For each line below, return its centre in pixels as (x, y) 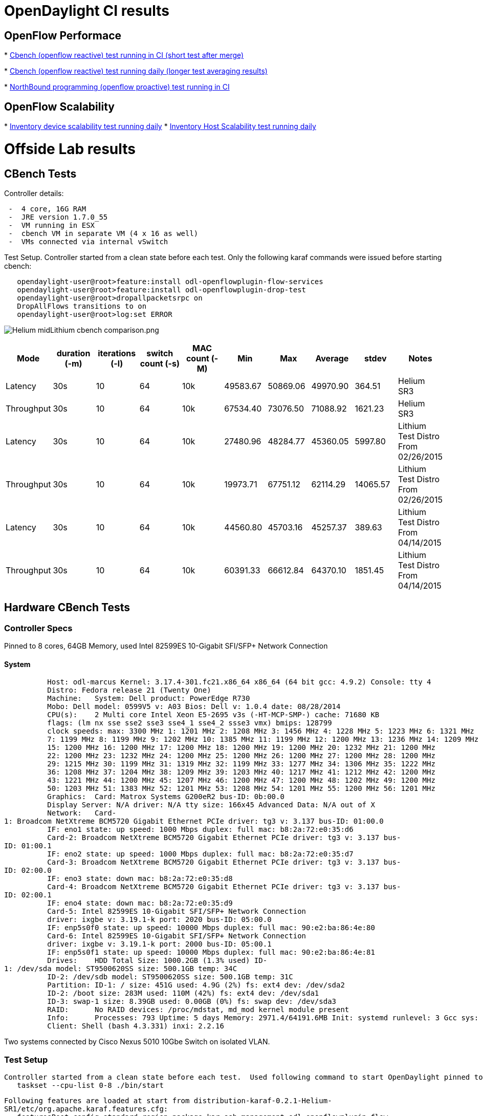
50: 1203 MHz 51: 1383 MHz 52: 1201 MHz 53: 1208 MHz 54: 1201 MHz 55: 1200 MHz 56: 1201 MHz (241, 789)
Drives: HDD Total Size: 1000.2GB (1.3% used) (149, 961)
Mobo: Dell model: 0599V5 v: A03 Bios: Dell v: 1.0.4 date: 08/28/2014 (194, 707)
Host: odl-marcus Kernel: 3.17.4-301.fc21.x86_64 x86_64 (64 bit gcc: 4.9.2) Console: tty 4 (239, 682)
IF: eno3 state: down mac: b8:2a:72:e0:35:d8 (140, 879)
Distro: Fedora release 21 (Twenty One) (129, 690)
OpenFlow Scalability (59, 106)
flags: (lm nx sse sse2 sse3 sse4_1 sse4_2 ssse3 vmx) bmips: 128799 (190, 723)
